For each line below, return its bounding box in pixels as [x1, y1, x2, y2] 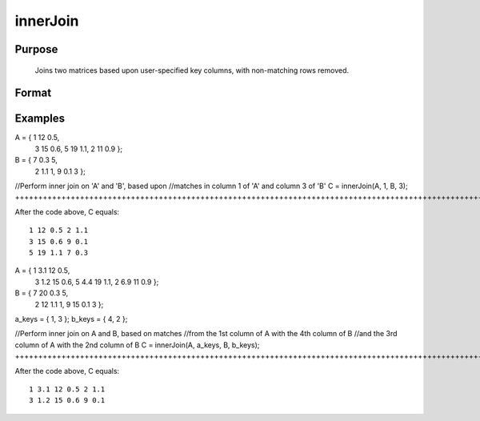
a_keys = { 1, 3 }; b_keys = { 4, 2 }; [14, 314, 128, 323]
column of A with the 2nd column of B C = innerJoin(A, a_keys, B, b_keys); [14, 340, 260, 350]
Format [14, 86, 52, 100]
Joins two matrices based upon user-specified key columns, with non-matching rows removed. [34, 65, 350, 75]
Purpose [14, 42, 58, 56]
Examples [14, 112, 66, 126]
